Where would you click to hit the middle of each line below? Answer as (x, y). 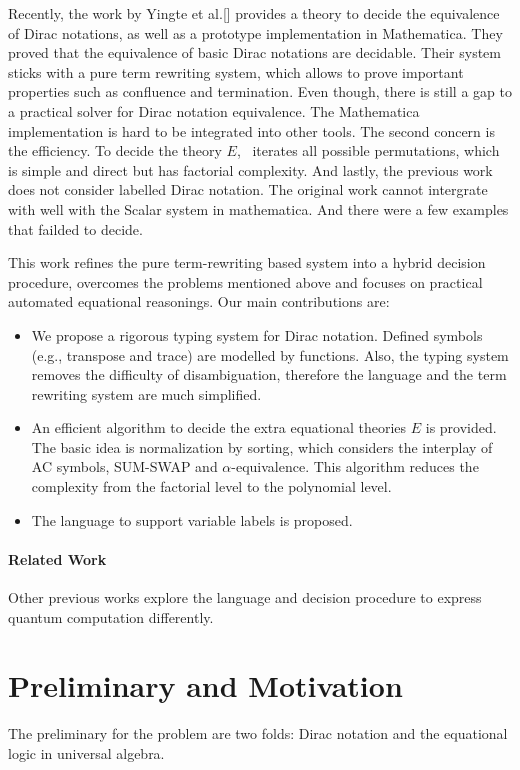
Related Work (57, 558)
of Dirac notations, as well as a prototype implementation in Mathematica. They (255, 32)
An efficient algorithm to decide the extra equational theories (219, 427)
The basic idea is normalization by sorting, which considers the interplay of (262, 446)
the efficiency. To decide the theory (115, 150)
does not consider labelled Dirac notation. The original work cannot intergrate (248, 189)
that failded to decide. (75, 228)
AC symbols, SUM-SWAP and (124, 466)
